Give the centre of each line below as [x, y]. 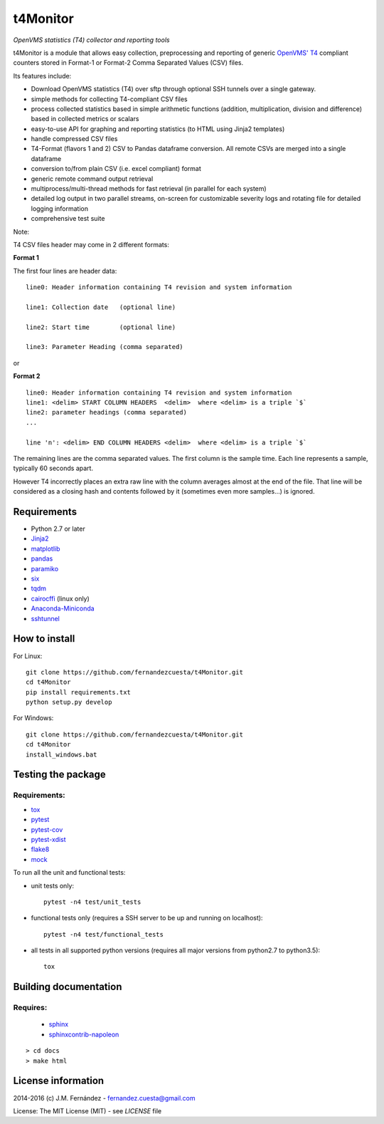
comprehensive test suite [68, 219]
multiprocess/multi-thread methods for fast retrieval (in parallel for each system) [149, 189]
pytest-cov [47, 829]
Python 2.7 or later [58, 529]
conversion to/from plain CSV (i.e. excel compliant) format [116, 169]
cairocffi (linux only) [60, 598]
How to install [44, 639]
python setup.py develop [69, 702]
